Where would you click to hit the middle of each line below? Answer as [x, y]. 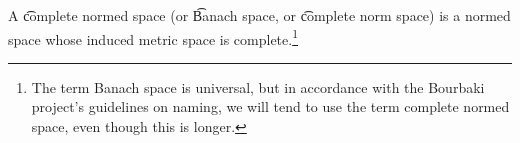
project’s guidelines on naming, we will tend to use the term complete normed [270, 106]
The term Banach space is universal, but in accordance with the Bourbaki [258, 86]
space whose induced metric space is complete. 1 [153, 37]
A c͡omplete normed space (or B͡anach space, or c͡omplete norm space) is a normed [259, 15]
